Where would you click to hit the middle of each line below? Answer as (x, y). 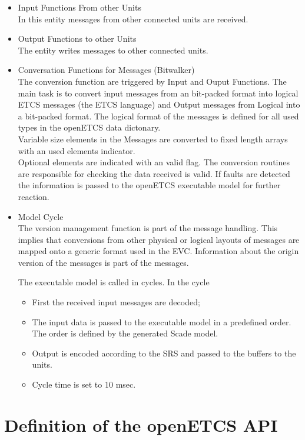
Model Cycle (41, 216)
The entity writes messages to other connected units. (113, 50)
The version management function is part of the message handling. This (148, 228)
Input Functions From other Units (79, 7)
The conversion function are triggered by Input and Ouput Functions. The (152, 81)
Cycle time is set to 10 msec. (84, 384)
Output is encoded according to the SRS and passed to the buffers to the (164, 353)
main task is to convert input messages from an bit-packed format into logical (158, 93)
